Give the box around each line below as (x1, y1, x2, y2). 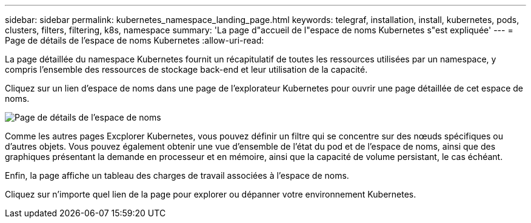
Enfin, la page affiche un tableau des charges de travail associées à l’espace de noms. (5, 170, 349, 181)
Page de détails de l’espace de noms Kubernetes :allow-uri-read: (5, 35, 264, 45)
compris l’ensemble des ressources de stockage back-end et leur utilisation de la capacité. (5, 64, 368, 75)
